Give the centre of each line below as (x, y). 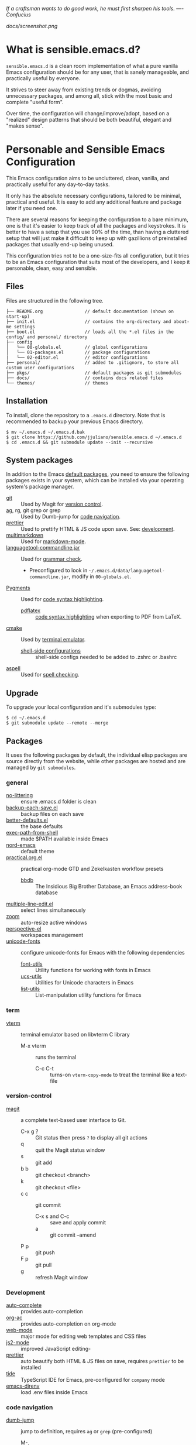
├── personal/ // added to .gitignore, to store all (93, 362)
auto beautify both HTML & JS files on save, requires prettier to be (102, 1361)
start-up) (18, 316)
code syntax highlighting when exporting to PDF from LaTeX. (109, 617)
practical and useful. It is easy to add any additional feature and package (94, 202)
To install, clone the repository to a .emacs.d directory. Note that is (86, 415)
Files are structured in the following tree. (55, 300)
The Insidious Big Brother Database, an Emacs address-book (109, 887)
